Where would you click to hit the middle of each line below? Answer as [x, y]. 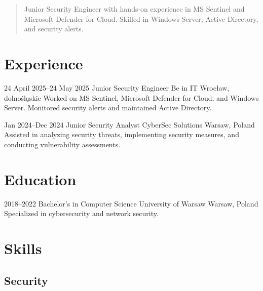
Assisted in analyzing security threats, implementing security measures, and [122, 134]
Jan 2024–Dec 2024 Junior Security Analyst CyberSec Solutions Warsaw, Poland [129, 124]
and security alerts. [54, 29]
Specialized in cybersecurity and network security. [81, 213]
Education [40, 179]
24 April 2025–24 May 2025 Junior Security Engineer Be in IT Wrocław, [117, 87]
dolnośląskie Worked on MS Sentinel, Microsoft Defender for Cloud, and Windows [131, 97]
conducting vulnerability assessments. [62, 144]
